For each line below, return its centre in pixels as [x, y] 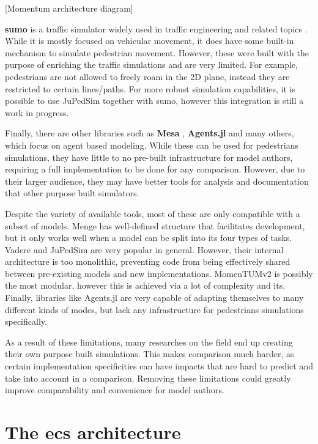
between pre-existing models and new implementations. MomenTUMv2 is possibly [159, 273]
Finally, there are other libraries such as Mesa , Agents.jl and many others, [150, 133]
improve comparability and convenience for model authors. [115, 390]
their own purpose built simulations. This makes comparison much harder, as [150, 354]
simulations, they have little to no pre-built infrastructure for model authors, [149, 157]
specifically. [26, 321]
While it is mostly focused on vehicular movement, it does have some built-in [150, 41]
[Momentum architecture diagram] [69, 8]
